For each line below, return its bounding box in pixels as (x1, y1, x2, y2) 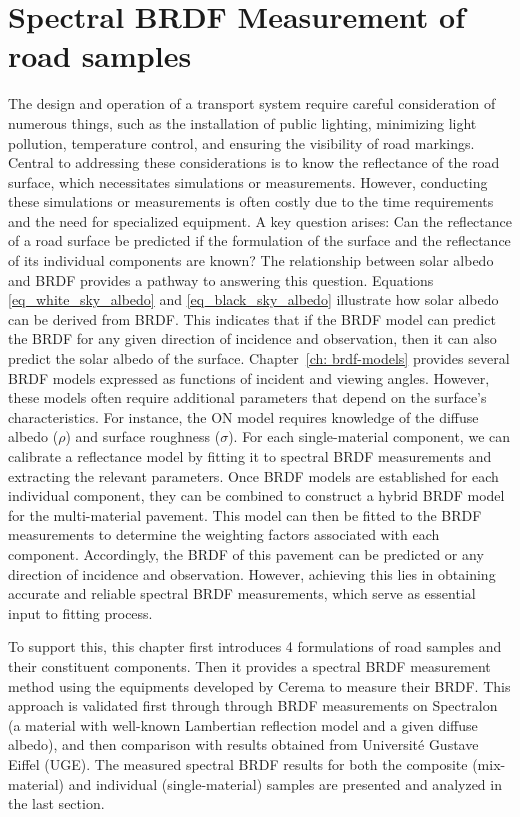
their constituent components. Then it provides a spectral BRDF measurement (8, 655, 491, 676)
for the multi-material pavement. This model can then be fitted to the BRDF (8, 504, 482, 525)
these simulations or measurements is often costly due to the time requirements (8, 191, 494, 212)
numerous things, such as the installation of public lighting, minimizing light (8, 112, 477, 133)
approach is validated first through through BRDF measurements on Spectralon (8, 695, 498, 716)
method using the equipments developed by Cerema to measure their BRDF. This (8, 675, 511, 696)
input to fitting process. (8, 602, 153, 623)
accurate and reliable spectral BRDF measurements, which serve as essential (8, 583, 476, 604)
